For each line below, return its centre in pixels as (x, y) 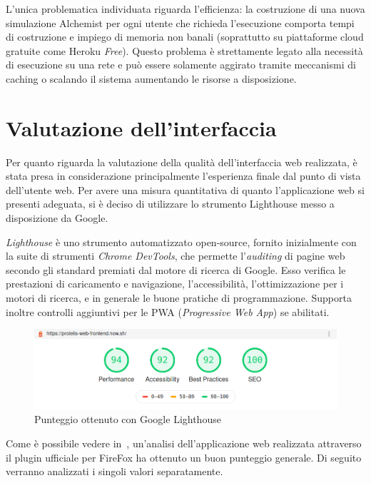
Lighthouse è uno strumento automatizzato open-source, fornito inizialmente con (181, 242)
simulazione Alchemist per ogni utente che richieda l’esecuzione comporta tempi (180, 22)
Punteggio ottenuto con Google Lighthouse (128, 419)
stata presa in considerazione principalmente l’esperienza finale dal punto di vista (183, 176)
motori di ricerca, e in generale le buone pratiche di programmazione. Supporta (179, 298)
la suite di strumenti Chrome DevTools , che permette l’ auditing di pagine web (176, 256)
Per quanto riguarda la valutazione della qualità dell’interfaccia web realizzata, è (182, 162)
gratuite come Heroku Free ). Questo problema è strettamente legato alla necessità (184, 50)
